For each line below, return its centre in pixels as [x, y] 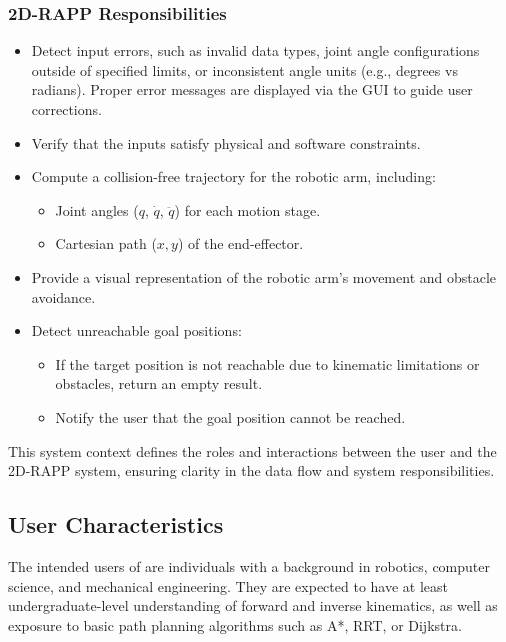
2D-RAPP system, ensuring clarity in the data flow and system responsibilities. [251, 470]
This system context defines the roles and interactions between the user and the [252, 450]
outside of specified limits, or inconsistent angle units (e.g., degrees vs [244, 69]
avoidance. [63, 296]
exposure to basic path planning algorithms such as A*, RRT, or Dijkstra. [235, 624]
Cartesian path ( [106, 243]
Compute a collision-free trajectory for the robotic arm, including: [233, 176]
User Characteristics [116, 524]
